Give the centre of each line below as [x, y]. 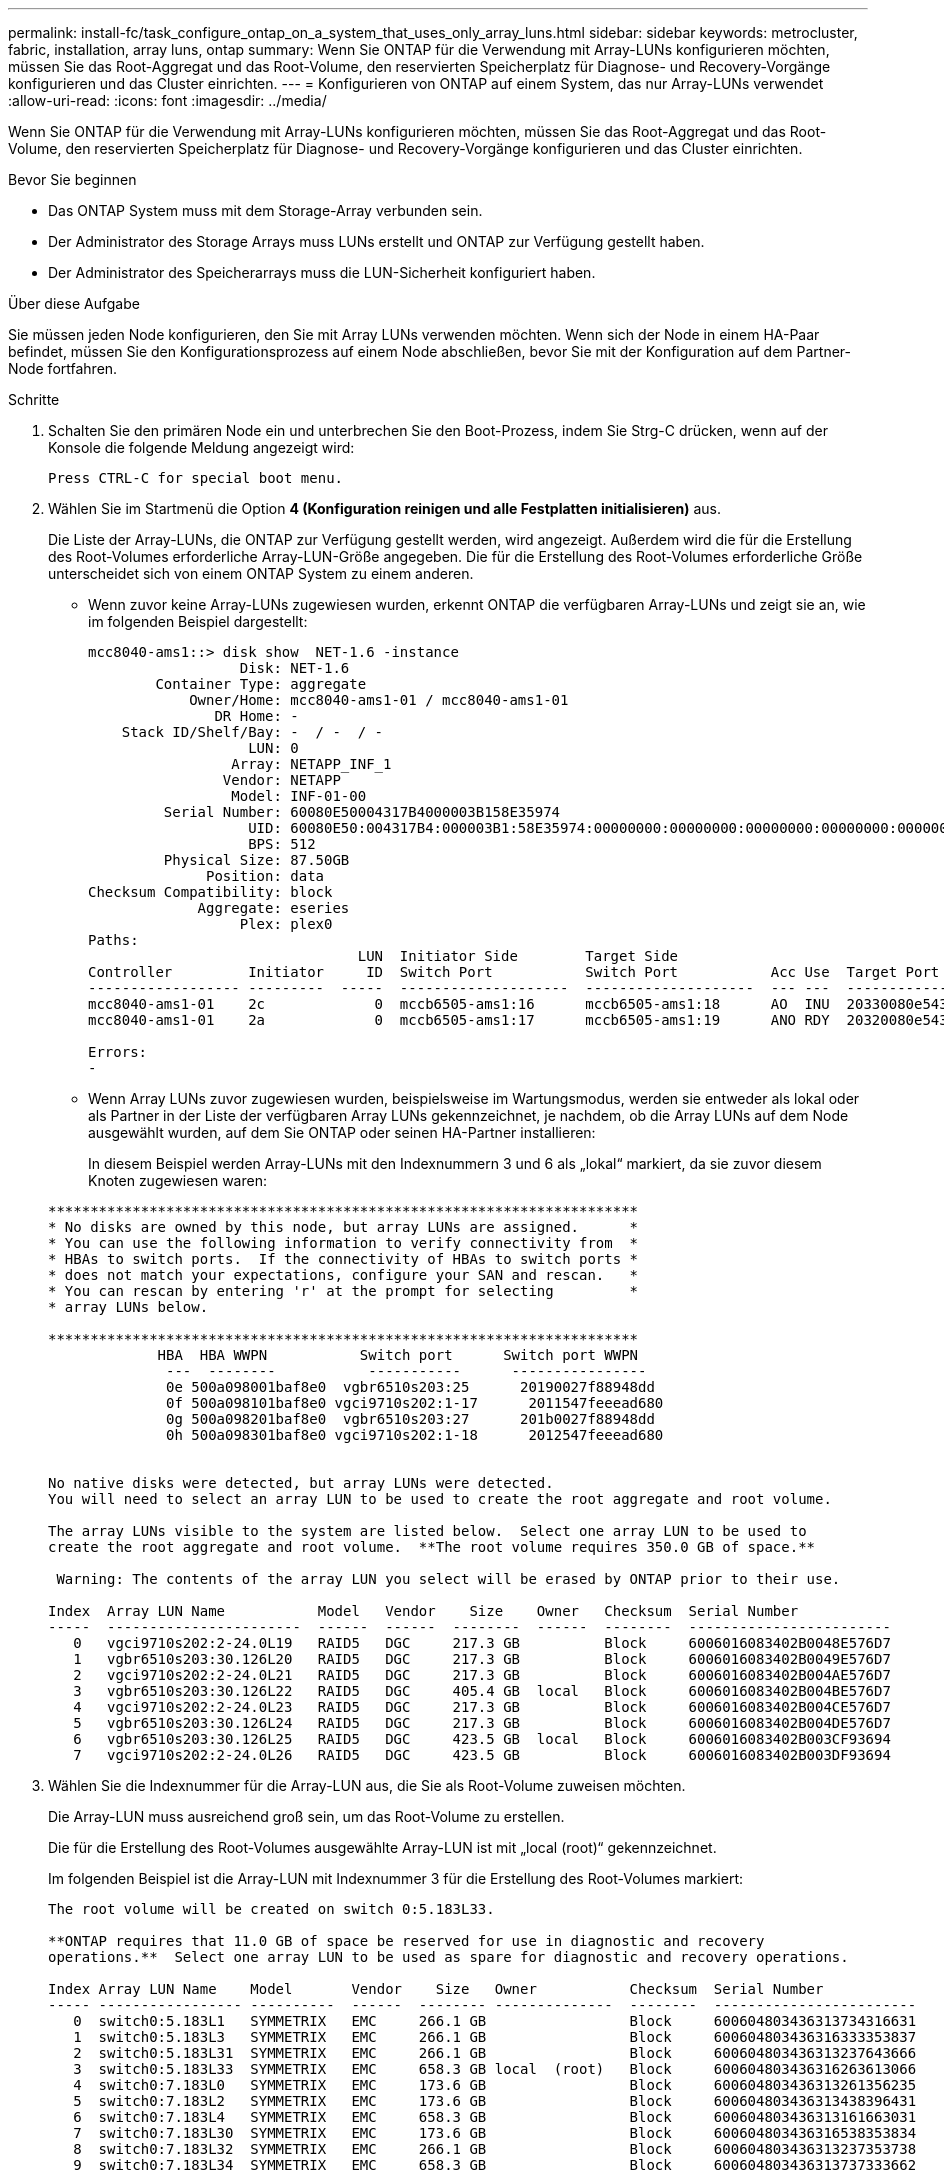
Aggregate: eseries [273, 908]
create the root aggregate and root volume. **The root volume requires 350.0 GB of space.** [432, 1547]
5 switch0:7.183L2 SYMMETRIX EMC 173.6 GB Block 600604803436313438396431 [495, 2101]
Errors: [118, 1052]
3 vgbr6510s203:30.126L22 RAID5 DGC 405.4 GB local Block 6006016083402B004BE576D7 [482, 1691]
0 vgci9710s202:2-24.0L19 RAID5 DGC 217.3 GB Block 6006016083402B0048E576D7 [482, 1643]
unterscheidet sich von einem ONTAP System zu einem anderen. [261, 573]
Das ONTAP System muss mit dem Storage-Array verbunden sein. [265, 210]
